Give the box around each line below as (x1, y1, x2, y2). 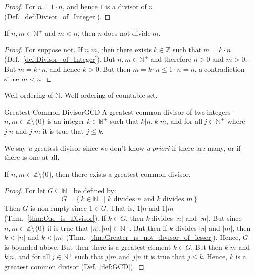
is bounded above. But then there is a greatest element (4, 241, 171, 252)
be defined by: (73, 185, 116, 196)
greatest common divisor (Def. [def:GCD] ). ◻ (4, 261, 144, 271)
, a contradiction (194, 63, 245, 74)
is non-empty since (30, 203, 87, 213)
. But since (208, 213, 242, 223)
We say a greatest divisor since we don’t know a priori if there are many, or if (4, 142, 241, 153)
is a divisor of (105, 1, 147, 11)
